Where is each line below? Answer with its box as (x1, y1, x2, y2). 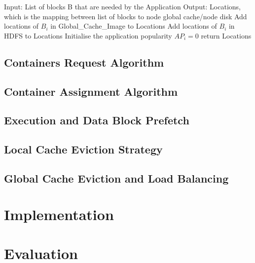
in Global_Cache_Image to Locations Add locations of (50, 21, 217, 31)
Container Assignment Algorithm (4, 83, 178, 99)
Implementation (4, 204, 114, 225)
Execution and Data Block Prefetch (4, 113, 189, 128)
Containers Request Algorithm (4, 54, 164, 70)
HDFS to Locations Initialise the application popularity (4, 30, 172, 40)
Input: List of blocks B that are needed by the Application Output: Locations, (4, 1, 241, 11)
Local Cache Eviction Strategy (4, 142, 163, 157)
